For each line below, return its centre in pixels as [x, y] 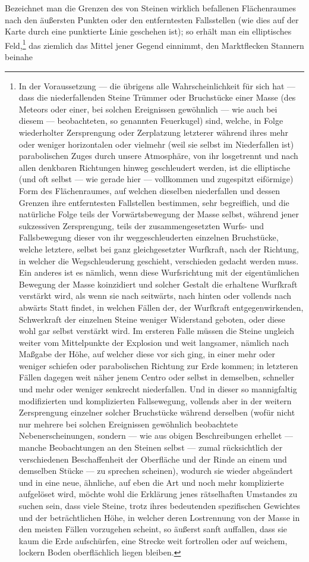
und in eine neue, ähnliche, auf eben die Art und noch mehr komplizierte [151, 482]
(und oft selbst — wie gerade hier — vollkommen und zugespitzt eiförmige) [156, 179]
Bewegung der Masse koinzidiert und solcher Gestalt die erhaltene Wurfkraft [158, 284]
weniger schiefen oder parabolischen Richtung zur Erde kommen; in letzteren [158, 365]
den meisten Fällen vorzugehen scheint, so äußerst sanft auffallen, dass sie [153, 529]
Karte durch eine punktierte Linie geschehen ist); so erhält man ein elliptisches [148, 31]
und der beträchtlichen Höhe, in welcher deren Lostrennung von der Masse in [159, 517]
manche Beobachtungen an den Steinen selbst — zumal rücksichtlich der [151, 447]
